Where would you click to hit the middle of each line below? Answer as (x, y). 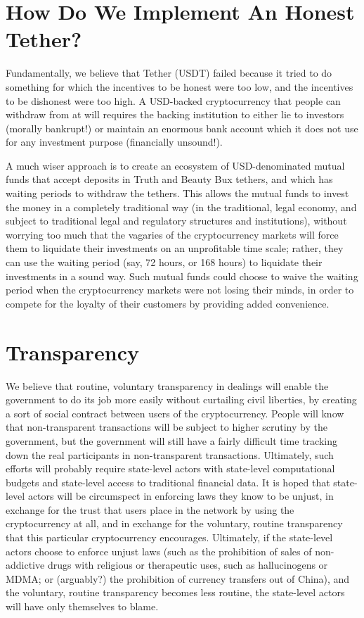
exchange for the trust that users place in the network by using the (150, 509)
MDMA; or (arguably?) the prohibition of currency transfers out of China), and (178, 578)
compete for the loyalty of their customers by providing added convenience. (168, 303)
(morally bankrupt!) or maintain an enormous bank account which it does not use (182, 128)
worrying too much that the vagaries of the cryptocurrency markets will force (172, 234)
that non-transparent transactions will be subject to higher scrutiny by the (167, 427)
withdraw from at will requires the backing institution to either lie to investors (175, 114)
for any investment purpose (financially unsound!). (114, 142)
